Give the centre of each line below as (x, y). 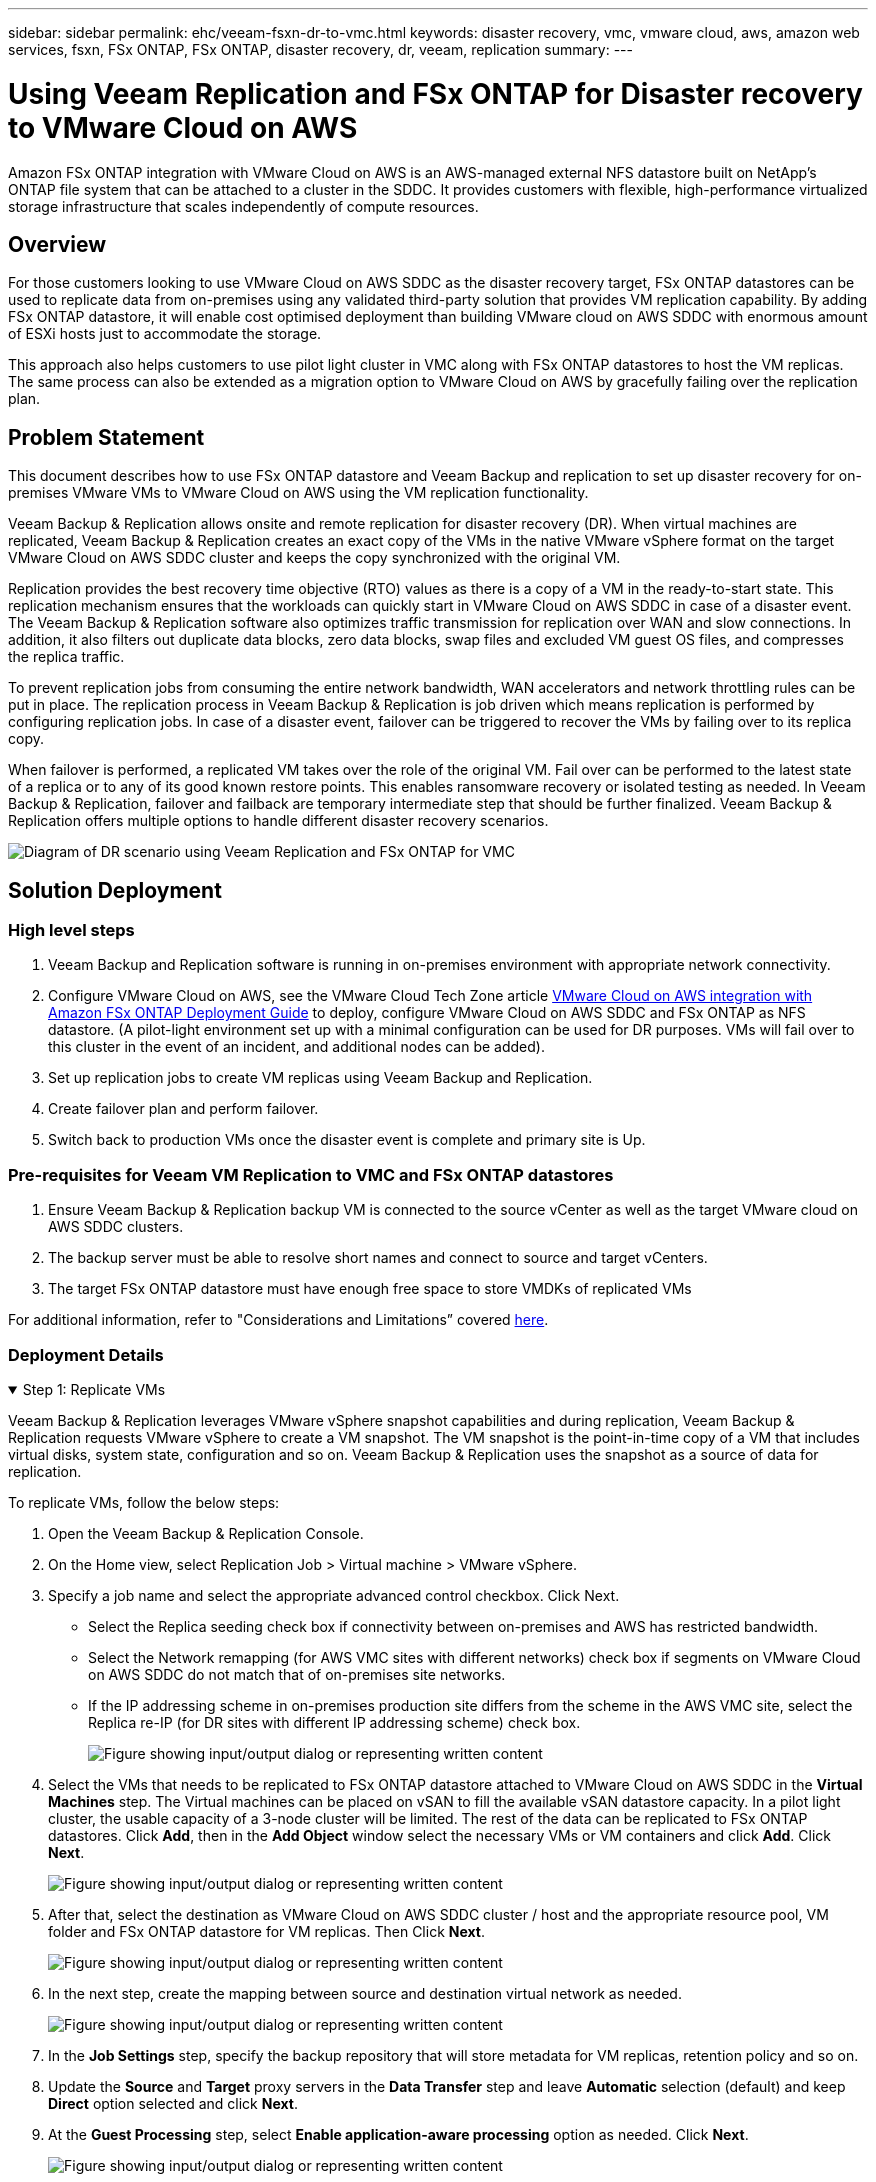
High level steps (71, 930)
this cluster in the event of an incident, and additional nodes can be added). (296, 1047)
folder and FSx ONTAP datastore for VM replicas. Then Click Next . (266, 1931)
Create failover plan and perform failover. (183, 1109)
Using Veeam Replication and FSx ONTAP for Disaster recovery (435, 93)
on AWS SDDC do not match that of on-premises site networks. (297, 1674)
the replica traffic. (66, 657)
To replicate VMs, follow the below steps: (144, 1502)
